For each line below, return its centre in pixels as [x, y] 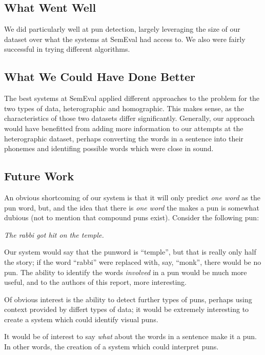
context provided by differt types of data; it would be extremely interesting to [127, 309]
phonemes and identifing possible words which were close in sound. [109, 148]
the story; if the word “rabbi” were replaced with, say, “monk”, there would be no [133, 262]
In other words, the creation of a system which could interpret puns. [111, 347]
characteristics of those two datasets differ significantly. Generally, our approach [129, 118]
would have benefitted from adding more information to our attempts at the [124, 128]
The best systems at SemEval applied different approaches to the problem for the [132, 98]
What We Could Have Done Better [100, 77]
